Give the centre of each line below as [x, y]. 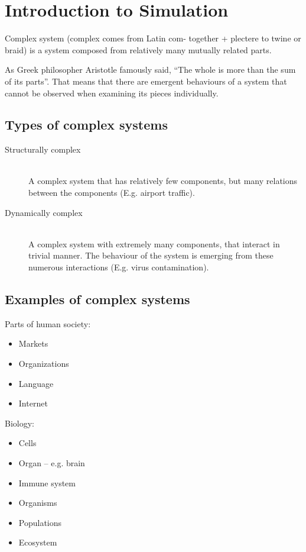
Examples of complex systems [97, 299]
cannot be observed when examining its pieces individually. [112, 93]
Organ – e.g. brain [52, 463]
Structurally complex [43, 149]
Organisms [38, 503]
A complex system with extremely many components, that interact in [154, 243]
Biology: [19, 423]
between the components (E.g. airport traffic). [112, 193]
